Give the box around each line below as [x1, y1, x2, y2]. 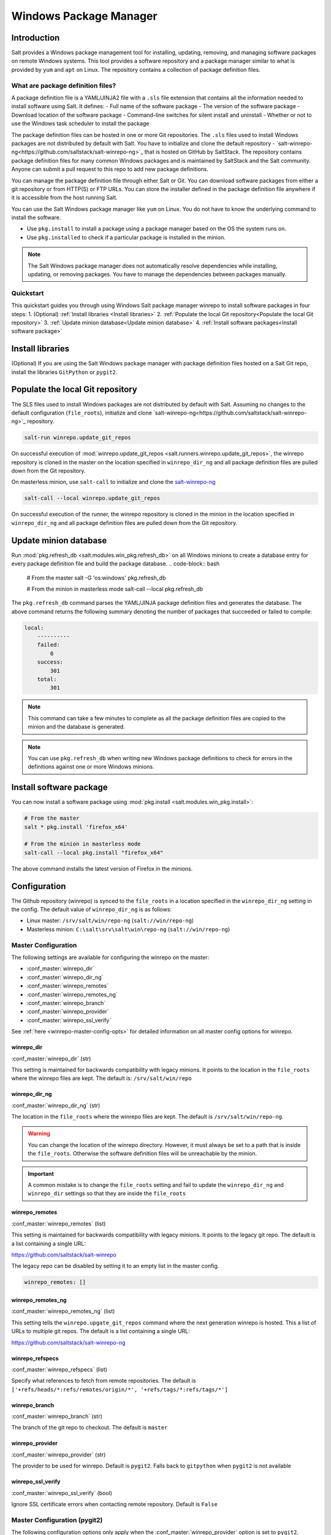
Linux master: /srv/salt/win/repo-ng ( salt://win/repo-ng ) [26, 917, 194, 924]
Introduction [11, 33, 60, 43]
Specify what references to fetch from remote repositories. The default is [11, 1377, 196, 1385]
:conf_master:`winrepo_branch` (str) [11, 1413, 102, 1420]
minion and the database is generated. [28, 723, 125, 731]
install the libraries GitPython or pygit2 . [11, 368, 118, 376]
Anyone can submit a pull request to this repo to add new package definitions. [11, 166, 208, 173]
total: [37, 676, 57, 683]
